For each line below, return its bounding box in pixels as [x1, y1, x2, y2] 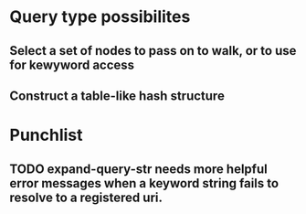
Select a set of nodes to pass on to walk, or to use [9, 43, 297, 59]
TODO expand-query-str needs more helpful [9, 161, 268, 177]
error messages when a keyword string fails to [9, 176, 280, 191]
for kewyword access [9, 57, 135, 72]
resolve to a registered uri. [9, 189, 163, 205]
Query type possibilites [9, 6, 191, 27]
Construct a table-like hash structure [9, 88, 226, 103]
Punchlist [9, 125, 84, 145]
